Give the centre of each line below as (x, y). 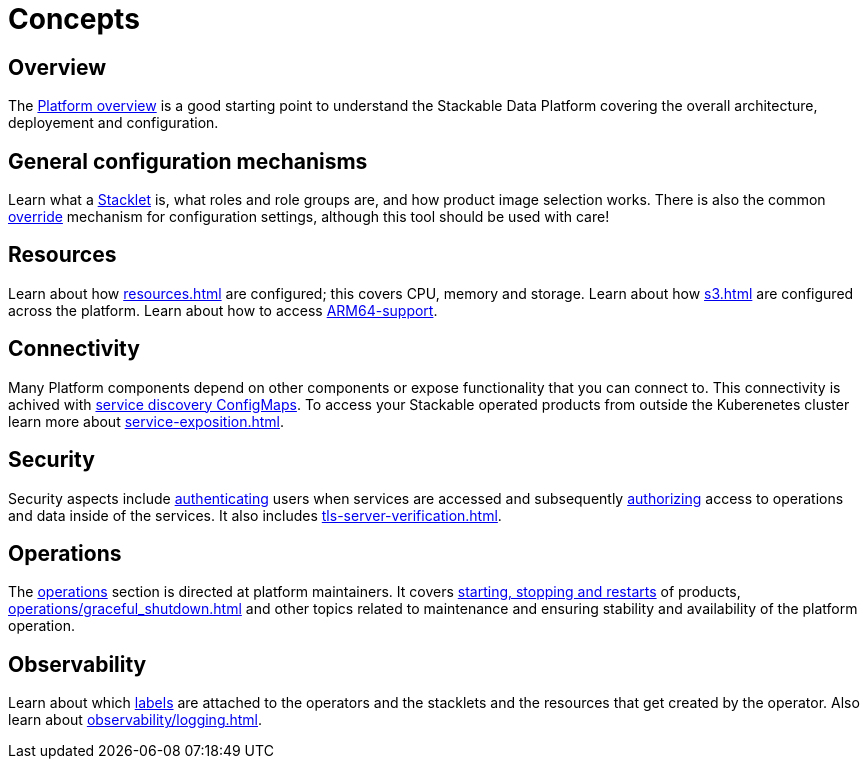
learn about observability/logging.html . (135, 720)
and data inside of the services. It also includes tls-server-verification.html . (255, 515)
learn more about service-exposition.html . (146, 421)
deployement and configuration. (113, 123)
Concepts (74, 19)
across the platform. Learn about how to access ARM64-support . (223, 310)
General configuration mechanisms (188, 161)
